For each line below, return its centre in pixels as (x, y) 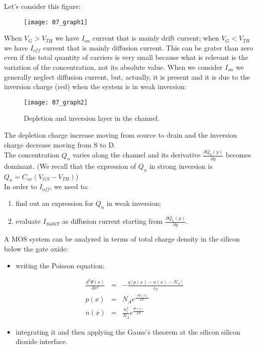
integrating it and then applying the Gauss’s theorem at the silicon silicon (128, 331)
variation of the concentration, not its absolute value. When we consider (113, 67)
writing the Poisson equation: (60, 265)
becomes (238, 155)
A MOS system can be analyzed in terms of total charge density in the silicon (122, 239)
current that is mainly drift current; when (156, 38)
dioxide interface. (42, 341)
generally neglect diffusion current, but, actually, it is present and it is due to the (127, 76)
